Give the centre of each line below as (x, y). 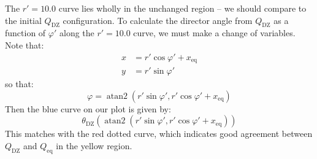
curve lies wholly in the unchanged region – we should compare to (182, 8)
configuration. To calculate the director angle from (158, 20)
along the (77, 33)
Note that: (25, 45)
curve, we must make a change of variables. (214, 33)
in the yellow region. (94, 145)
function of (25, 33)
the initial (23, 20)
